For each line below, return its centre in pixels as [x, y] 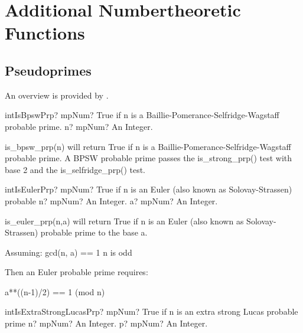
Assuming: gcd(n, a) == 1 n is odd [69, 252]
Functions [45, 33]
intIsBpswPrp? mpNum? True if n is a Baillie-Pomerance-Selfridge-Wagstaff [142, 115]
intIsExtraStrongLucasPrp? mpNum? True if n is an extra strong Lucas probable [151, 311]
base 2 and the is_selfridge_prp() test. [75, 169]
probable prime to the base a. [94, 232]
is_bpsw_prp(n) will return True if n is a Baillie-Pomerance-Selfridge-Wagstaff [148, 146]
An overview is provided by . [57, 95]
